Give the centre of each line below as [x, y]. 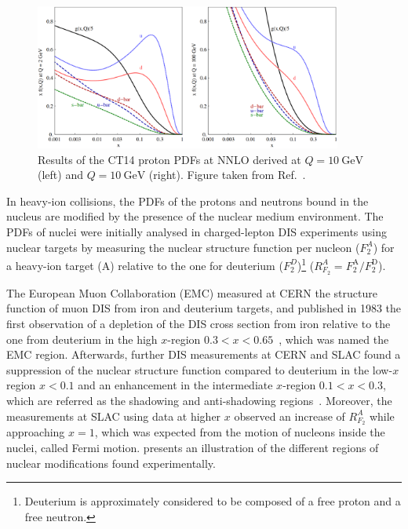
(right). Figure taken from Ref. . [227, 175]
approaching [36, 432]
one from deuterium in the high [82, 339]
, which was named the [334, 339]
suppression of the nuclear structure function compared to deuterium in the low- [200, 369]
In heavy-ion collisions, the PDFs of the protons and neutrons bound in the [188, 201]
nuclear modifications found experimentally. [111, 463]
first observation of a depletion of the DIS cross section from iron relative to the [199, 323]
